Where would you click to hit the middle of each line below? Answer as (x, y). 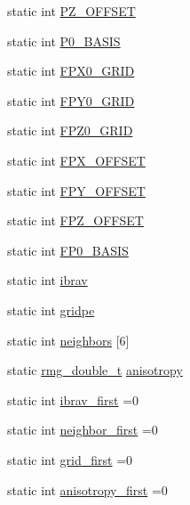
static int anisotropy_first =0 (87, 489)
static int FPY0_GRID (71, 100)
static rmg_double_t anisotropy (95, 370)
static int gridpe (51, 310)
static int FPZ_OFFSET (75, 220)
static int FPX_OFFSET (76, 160)
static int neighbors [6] (68, 340)
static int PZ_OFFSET (71, 11)
